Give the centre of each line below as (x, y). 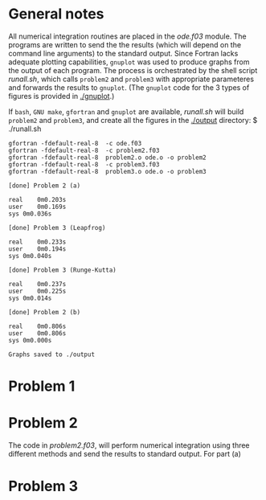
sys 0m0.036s (30, 214)
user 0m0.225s (37, 291)
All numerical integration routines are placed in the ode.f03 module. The (127, 36)
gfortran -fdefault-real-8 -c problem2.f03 (84, 150)
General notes (56, 14)
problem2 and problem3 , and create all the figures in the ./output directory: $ (133, 120)
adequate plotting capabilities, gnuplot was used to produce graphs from (129, 62)
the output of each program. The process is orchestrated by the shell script (133, 70)
